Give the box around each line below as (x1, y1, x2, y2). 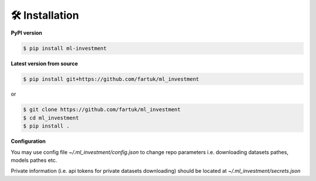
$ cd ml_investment (23, 114, 79, 121)
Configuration (11, 138, 46, 145)
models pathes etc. (11, 157, 57, 164)
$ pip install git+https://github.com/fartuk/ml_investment (23, 76, 200, 82)
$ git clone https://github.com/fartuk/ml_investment (23, 106, 181, 113)
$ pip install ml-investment (23, 45, 107, 52)
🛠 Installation (11, 9, 79, 22)
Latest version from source (11, 60, 78, 67)
